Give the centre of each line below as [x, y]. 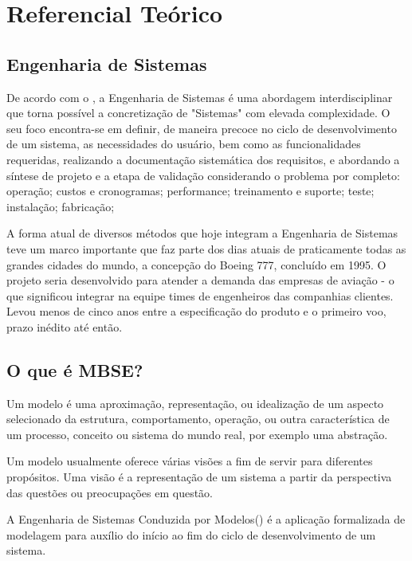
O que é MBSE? [75, 369]
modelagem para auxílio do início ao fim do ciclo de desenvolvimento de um [191, 534]
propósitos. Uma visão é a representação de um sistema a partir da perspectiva [199, 477]
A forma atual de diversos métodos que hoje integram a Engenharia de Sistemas [202, 233]
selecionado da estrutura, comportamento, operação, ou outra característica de [198, 419]
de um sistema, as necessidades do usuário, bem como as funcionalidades [184, 144]
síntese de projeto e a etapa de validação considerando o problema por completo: [203, 175]
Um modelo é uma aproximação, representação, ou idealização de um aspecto [195, 403]
